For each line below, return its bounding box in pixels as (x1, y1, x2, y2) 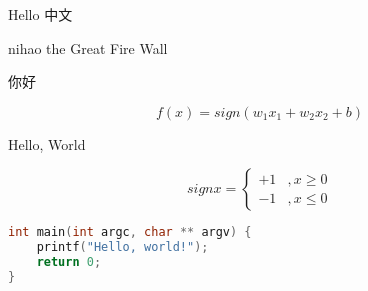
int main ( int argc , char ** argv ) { (8, 225, 252, 240)
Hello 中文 (8, 4, 73, 24)
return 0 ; (36, 255, 102, 270)
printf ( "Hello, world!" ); (36, 240, 209, 255)
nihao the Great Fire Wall (8, 37, 168, 58)
